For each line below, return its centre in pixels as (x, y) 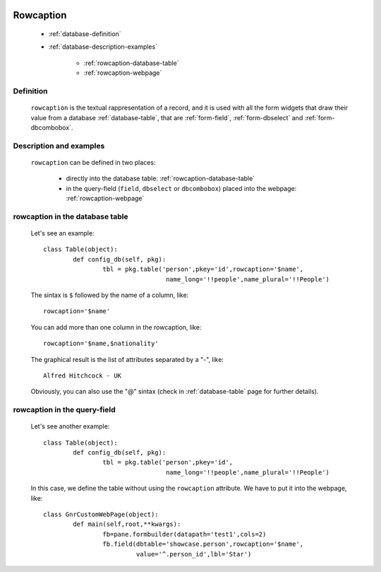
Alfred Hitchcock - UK (83, 375)
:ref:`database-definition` (85, 34)
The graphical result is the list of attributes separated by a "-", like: (127, 359)
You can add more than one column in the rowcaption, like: (116, 327)
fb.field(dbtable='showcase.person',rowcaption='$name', (203, 544)
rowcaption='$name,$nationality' (101, 344)
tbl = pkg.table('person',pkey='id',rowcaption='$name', (203, 269)
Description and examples (59, 146)
